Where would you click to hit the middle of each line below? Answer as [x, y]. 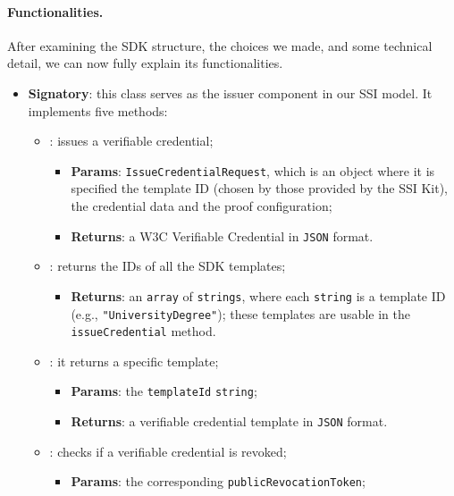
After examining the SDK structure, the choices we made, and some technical [220, 45]
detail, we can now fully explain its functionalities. [145, 63]
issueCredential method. [143, 331]
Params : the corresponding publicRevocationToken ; [218, 481]
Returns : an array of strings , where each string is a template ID [258, 295]
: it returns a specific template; [134, 361]
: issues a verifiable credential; [131, 141]
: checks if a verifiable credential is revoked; [168, 451]
